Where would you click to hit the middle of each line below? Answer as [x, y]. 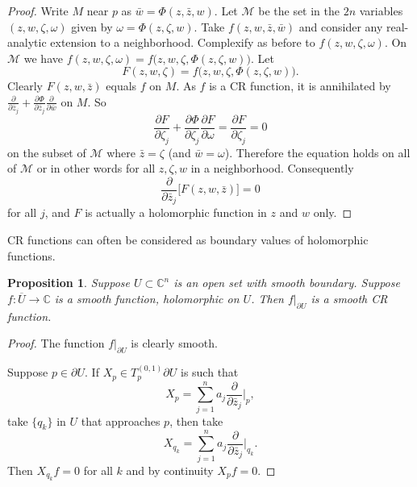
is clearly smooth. [174, 343]
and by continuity [170, 470]
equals [121, 86]
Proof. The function [56, 343]
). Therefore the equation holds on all [317, 152]
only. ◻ [333, 212]
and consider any [341, 26]
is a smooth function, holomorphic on [147, 298]
